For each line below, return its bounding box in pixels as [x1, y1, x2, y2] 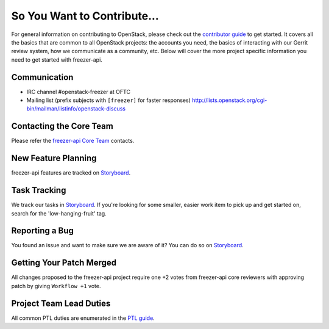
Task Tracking [11, 185, 66, 195]
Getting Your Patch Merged [11, 258, 117, 268]
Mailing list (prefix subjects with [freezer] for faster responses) [26, 96, 191, 104]
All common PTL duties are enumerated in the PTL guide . [11, 314, 155, 322]
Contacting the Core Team [11, 121, 114, 131]
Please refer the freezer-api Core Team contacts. [11, 137, 135, 145]
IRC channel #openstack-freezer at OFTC [26, 88, 131, 95]
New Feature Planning [11, 153, 97, 164]
